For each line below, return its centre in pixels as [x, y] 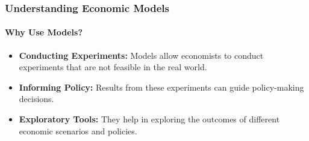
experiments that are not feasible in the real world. [113, 67]
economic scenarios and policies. [78, 130]
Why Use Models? [44, 32]
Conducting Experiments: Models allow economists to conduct [141, 55]
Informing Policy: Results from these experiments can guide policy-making [161, 87]
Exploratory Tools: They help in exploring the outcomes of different [149, 119]
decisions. [36, 99]
